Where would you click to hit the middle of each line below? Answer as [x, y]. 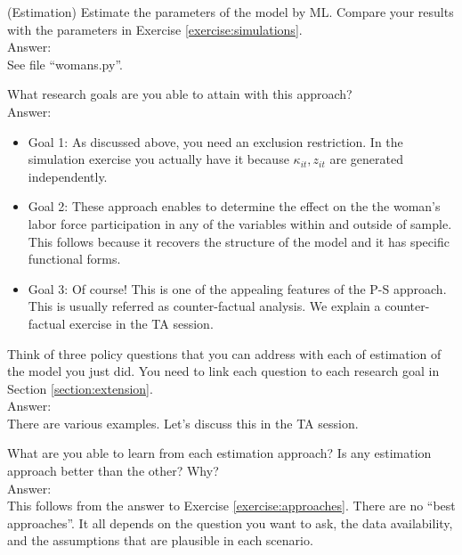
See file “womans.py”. [65, 64]
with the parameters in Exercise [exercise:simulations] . [155, 29]
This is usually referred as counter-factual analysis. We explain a [204, 306]
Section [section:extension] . [80, 388]
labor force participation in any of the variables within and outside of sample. [240, 223]
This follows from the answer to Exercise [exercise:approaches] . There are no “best [231, 506]
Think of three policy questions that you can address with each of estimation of [224, 353]
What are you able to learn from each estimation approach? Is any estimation [219, 453]
